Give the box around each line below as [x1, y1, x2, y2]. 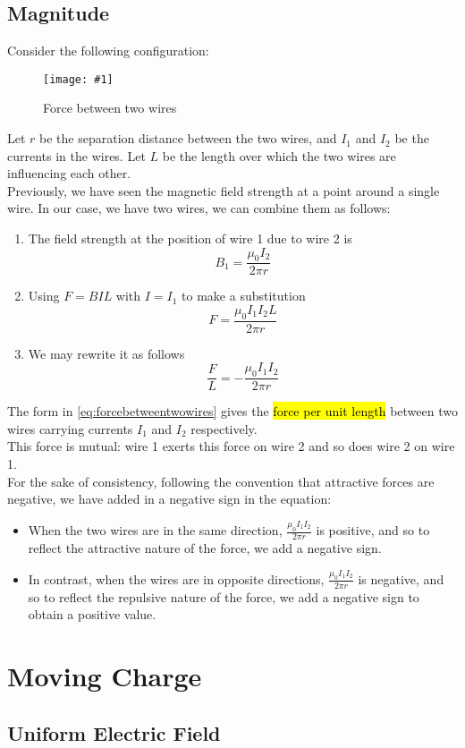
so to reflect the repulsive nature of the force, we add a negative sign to [28, 587, 419, 606]
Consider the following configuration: [7, 41, 209, 60]
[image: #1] [43, 72, 114, 86]
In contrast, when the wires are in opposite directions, [28, 569, 325, 588]
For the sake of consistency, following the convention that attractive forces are [7, 472, 435, 490]
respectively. [190, 419, 258, 438]
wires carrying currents [7, 419, 133, 438]
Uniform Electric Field [7, 718, 221, 746]
